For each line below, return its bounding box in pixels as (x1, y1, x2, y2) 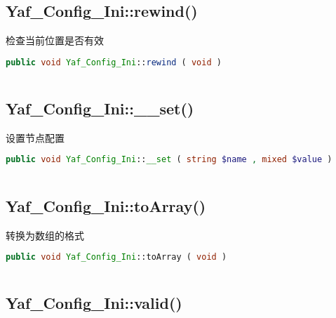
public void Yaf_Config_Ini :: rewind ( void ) (6, 57, 222, 67)
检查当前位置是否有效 (6, 33, 104, 48)
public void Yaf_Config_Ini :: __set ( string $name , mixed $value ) (6, 154, 332, 165)
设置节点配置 (6, 130, 65, 145)
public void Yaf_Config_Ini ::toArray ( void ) (6, 252, 227, 263)
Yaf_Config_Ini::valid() (6, 292, 182, 314)
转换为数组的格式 (6, 227, 84, 242)
